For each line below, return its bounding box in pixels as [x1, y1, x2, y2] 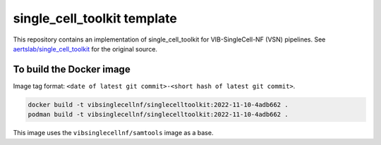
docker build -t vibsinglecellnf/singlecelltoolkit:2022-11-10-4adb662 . [28, 101, 289, 108]
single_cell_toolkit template [13, 11, 178, 26]
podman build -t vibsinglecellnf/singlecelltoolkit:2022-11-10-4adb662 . [28, 111, 289, 119]
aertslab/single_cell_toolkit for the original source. [13, 44, 158, 53]
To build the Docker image [13, 63, 131, 75]
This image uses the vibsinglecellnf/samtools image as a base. [13, 129, 214, 137]
